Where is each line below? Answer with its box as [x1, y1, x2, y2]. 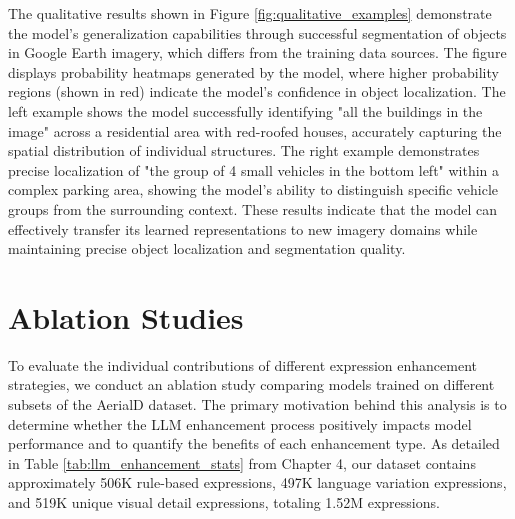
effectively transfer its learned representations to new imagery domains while [8, 218, 478, 239]
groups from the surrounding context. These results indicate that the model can [8, 198, 498, 219]
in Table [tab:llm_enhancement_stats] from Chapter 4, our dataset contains [8, 452, 476, 473]
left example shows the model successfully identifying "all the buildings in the [8, 100, 483, 121]
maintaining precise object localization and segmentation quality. [8, 238, 406, 259]
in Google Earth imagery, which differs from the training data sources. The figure [8, 42, 507, 63]
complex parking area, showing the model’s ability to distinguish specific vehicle [8, 179, 499, 200]
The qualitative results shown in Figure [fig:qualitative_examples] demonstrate [8, 3, 492, 23]
